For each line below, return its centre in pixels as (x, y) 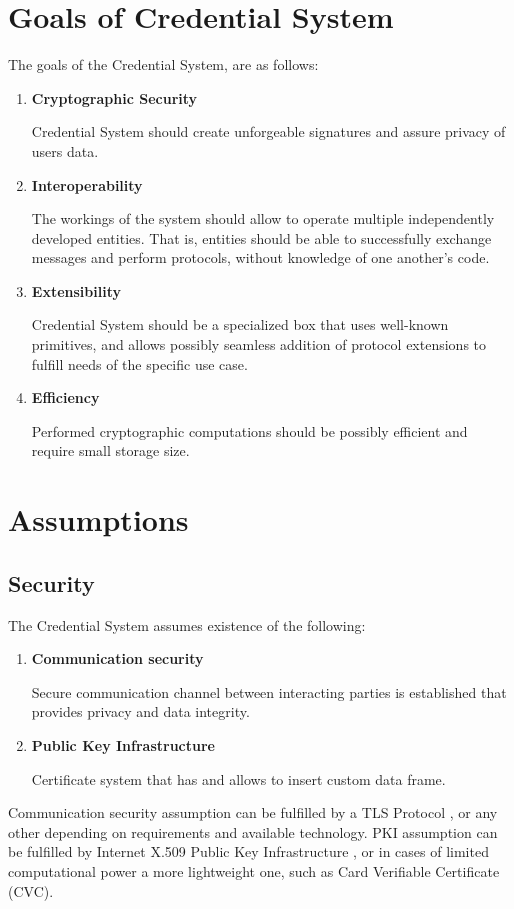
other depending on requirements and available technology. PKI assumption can (253, 831)
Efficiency (65, 397)
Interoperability (87, 184)
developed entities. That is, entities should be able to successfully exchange (261, 237)
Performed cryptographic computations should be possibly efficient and (249, 430)
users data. (65, 150)
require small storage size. (110, 450)
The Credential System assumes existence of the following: (187, 624)
